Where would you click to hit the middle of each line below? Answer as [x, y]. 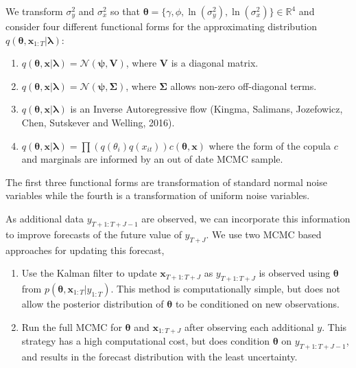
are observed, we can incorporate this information [246, 218]
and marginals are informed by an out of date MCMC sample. [152, 159]
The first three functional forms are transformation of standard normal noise [166, 182]
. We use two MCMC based [264, 234]
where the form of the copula [270, 145]
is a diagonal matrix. [215, 63]
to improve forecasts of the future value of [94, 234]
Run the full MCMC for [72, 326]
